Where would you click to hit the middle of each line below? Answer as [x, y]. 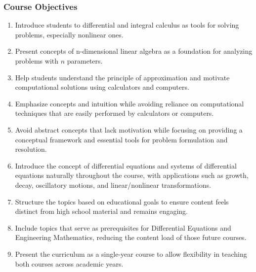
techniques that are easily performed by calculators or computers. [114, 113]
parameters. [85, 61]
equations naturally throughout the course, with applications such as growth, [132, 175]
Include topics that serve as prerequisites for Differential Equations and [123, 227]
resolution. [31, 149]
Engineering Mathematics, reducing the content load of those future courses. [131, 237]
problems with [37, 61]
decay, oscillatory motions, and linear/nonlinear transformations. [113, 185]
